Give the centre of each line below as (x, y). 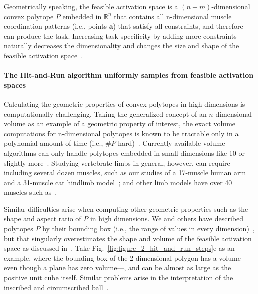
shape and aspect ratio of (43, 218)
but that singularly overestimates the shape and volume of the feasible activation (128, 238)
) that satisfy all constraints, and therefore (178, 26)
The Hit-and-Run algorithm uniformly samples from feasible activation (129, 75)
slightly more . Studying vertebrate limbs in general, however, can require (117, 162)
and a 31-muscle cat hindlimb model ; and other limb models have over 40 (118, 182)
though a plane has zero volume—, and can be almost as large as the (125, 267)
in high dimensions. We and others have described (166, 218)
